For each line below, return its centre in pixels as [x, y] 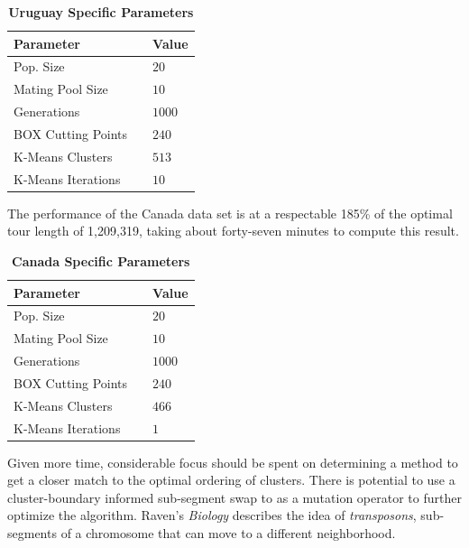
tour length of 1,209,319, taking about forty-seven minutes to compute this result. [233, 231]
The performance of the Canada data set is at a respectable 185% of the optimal [230, 213]
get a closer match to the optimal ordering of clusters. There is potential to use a [231, 480]
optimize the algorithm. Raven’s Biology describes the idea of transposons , [212, 515]
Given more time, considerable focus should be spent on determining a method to [233, 462]
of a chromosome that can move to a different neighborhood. [228, 533]
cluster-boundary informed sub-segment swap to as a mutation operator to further [234, 497]
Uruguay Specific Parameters [101, 12]
